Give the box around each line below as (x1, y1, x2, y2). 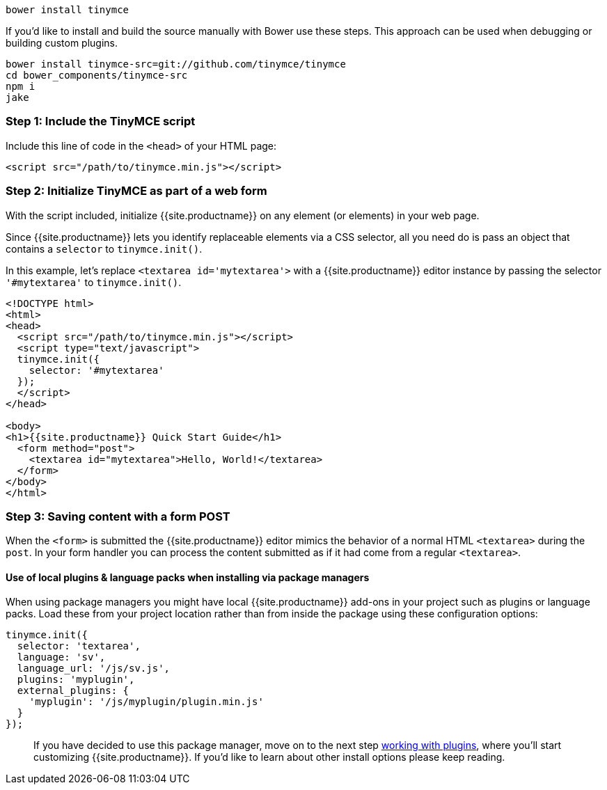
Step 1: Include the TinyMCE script (6, 114, 196, 129)
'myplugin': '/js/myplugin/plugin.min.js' (29, 696, 264, 708)
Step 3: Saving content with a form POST (6, 509, 230, 523)
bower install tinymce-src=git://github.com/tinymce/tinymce (6, 58, 346, 70)
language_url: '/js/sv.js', (17, 663, 171, 674)
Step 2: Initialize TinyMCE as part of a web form (6, 184, 267, 198)
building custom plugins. (6, 37, 118, 49)
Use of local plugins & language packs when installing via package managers (6, 571, 370, 583)
